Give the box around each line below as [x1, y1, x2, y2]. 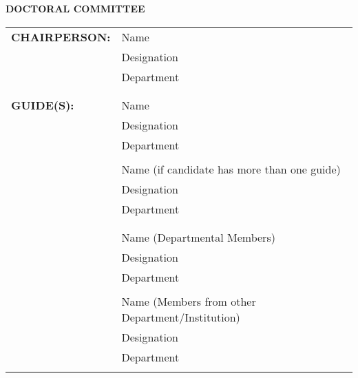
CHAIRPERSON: [11, 28, 111, 45]
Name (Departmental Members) [121, 229, 275, 245]
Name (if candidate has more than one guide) [121, 160, 341, 177]
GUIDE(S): [11, 96, 74, 113]
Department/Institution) [121, 308, 240, 325]
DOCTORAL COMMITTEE [6, 1, 145, 15]
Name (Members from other [121, 293, 256, 309]
